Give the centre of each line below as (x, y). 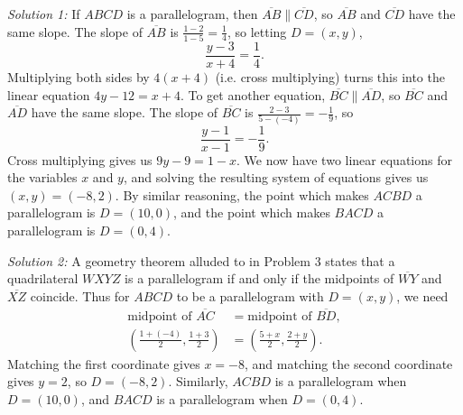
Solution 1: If (44, 14)
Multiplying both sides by (79, 76)
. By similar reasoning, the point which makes (242, 194)
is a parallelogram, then (192, 14)
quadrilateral (43, 278)
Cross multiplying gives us (80, 159)
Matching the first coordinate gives (104, 363)
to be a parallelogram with (250, 295)
